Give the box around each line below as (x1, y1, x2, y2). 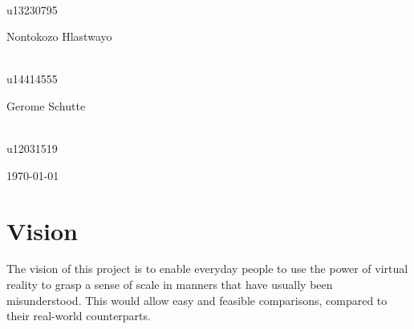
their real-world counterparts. (6, 307, 151, 324)
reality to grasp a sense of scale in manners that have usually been (6, 276, 333, 293)
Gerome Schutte (6, 97, 86, 114)
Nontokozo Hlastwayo (6, 28, 112, 45)
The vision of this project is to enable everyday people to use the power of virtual (6, 260, 408, 277)
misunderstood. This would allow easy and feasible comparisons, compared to (6, 291, 388, 308)
